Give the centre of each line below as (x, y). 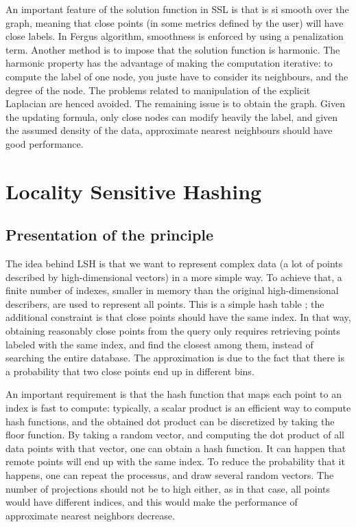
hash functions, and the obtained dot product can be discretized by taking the (170, 421)
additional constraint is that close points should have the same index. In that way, (178, 317)
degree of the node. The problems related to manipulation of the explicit (158, 90)
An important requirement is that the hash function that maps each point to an (174, 394)
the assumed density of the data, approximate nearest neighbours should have (169, 130)
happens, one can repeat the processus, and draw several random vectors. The (170, 475)
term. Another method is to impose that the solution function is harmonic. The (173, 49)
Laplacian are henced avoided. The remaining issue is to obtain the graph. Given (175, 103)
